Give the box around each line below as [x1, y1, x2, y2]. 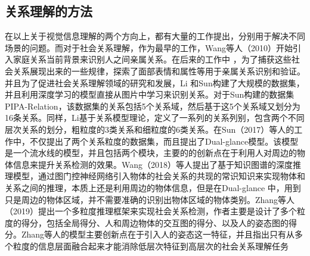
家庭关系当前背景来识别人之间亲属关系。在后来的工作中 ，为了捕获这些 [13, 53, 292, 65]
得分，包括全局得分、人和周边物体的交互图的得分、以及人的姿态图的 [21, 216, 289, 229]
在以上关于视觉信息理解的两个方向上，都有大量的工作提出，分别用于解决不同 [5, 30, 305, 42]
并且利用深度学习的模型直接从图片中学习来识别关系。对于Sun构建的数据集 [5, 88, 294, 101]
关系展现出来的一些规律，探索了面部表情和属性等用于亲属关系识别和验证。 [13, 64, 305, 77]
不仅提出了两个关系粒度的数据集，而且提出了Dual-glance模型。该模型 [29, 135, 299, 147]
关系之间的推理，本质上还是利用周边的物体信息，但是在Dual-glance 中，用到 [5, 181, 301, 193]
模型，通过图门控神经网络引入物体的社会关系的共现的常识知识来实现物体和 [13, 170, 305, 182]
